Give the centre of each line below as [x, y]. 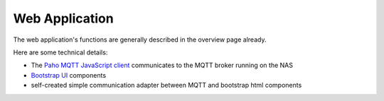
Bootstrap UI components [69, 75]
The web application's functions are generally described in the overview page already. [140, 40]
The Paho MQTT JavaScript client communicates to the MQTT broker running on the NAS [162, 65]
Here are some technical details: [60, 52]
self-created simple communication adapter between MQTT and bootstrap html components [166, 85]
